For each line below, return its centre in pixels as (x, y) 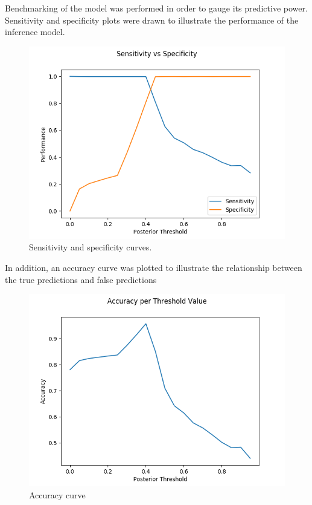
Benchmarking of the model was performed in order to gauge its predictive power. (156, 8)
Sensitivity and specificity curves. (91, 247)
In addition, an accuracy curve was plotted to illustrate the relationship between (154, 267)
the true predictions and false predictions (81, 279)
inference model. (35, 32)
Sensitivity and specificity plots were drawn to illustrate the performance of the (152, 20)
